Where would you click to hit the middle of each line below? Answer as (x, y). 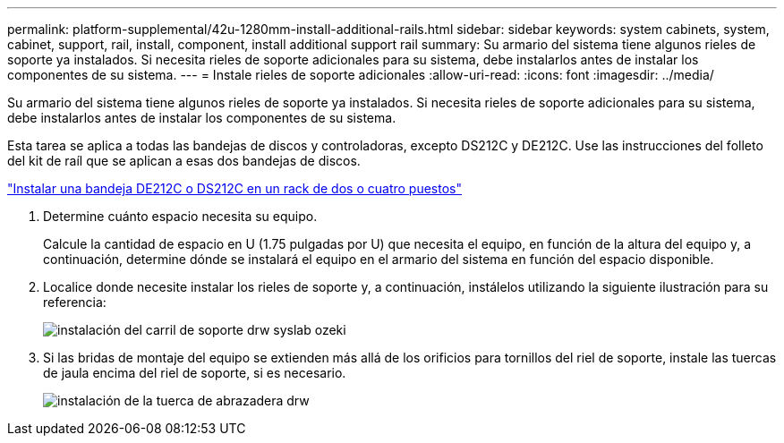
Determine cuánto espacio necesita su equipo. (180, 216)
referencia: (75, 302)
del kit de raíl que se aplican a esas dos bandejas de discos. (184, 161)
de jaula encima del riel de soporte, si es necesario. (195, 373)
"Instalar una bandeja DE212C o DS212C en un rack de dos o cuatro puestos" (234, 188)
